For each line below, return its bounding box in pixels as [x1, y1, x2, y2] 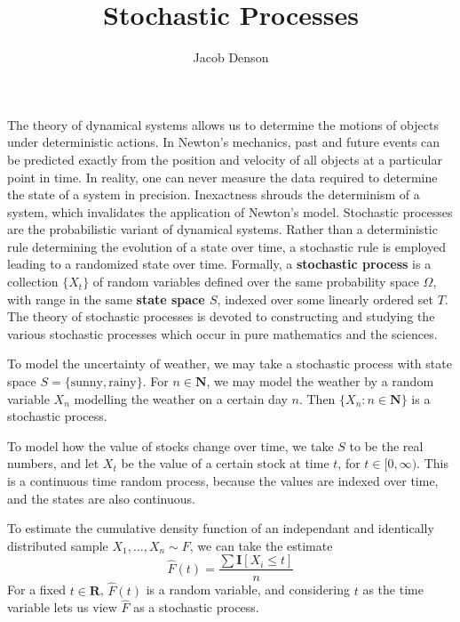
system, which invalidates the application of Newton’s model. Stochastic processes [7, 202, 453, 221]
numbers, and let [7, 454, 99, 473]
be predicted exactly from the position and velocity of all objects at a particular [7, 149, 442, 168]
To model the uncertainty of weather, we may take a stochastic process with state [7, 354, 452, 373]
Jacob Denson [193, 48, 269, 67]
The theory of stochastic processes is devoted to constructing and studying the [7, 307, 435, 326]
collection [7, 272, 59, 291]
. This [416, 454, 448, 473]
